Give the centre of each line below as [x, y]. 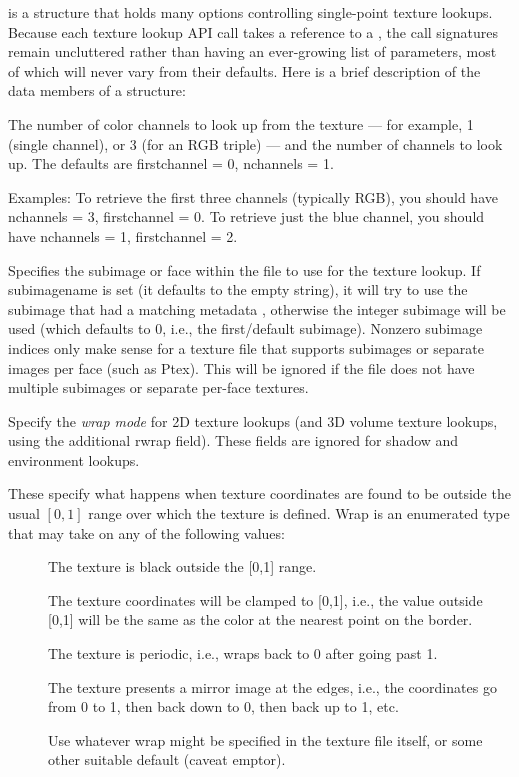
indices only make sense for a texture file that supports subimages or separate [246, 347]
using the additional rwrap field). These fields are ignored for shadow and [233, 440]
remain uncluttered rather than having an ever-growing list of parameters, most [252, 51]
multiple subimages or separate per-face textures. [158, 387]
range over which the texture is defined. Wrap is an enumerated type [299, 513]
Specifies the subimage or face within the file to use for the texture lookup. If [244, 269]
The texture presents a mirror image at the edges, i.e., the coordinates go [272, 686]
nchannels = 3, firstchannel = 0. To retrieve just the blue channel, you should [246, 216]
